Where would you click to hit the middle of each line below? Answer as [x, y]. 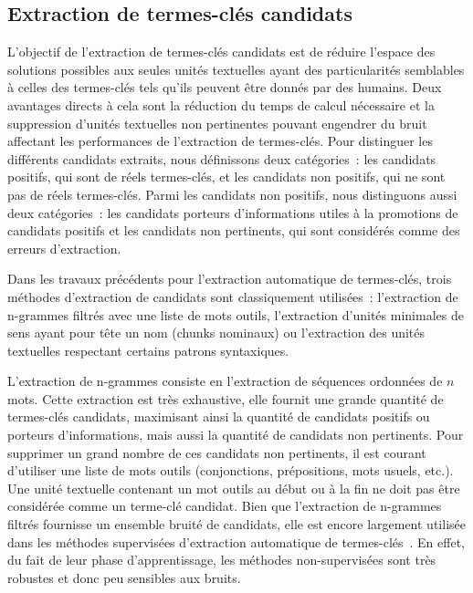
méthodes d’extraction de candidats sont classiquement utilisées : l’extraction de [233, 296]
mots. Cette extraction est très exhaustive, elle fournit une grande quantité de [226, 398]
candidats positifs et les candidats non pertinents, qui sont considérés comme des [234, 230]
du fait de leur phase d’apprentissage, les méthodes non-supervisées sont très [222, 560]
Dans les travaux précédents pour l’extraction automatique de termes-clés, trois [230, 279]
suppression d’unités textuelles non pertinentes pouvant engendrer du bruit [217, 123]
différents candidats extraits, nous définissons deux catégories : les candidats [222, 158]
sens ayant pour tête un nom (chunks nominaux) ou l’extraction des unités [216, 333]
